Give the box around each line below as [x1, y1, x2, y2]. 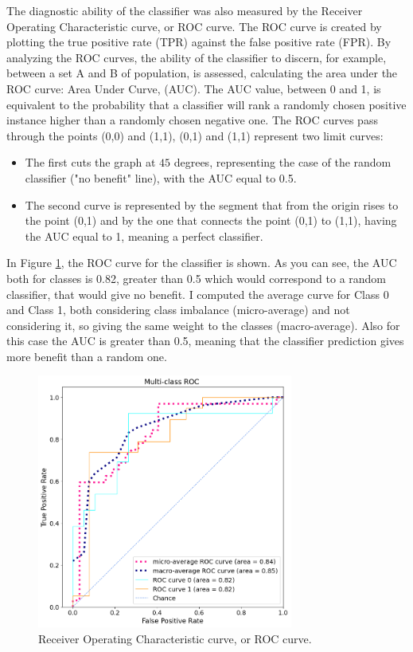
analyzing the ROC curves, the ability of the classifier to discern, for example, [6, 49, 387, 65]
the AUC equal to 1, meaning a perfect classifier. [25, 227, 263, 244]
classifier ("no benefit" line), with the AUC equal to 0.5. [25, 169, 297, 186]
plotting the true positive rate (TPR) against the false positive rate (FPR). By [6, 33, 392, 50]
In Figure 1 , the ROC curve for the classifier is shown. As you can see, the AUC [6, 254, 397, 271]
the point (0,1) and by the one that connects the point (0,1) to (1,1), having [25, 212, 397, 229]
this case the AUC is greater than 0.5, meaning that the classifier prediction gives [6, 332, 404, 349]
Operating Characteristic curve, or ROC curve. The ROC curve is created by [6, 18, 382, 34]
